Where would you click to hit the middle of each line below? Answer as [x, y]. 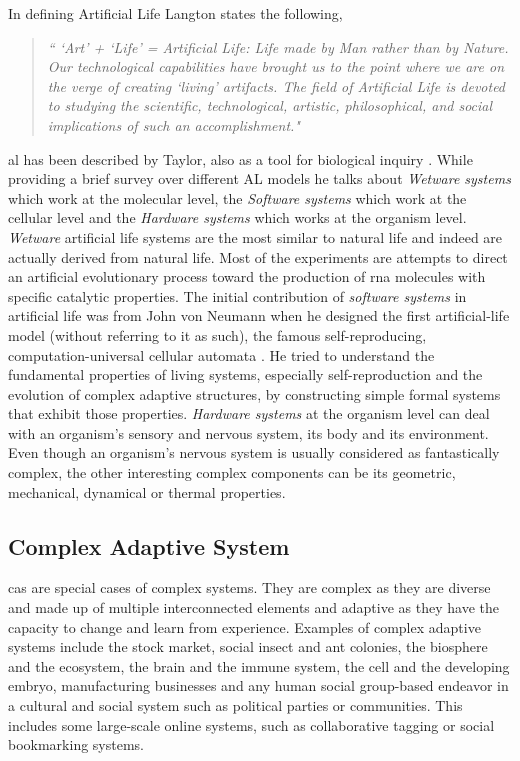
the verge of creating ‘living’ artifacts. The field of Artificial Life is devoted [276, 85]
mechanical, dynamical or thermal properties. [147, 491]
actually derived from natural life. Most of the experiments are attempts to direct [258, 256]
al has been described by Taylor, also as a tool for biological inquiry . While [240, 158]
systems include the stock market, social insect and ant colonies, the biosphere [248, 646]
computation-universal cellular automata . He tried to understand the [221, 354]
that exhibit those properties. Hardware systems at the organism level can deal [249, 413]
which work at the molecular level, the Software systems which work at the [237, 197]
